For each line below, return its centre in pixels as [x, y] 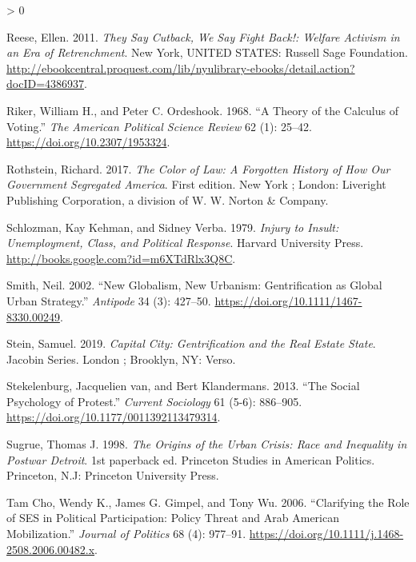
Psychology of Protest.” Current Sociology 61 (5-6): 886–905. [154, 401]
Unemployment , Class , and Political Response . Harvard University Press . [185, 243]
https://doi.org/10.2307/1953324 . [88, 142]
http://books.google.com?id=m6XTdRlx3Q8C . [121, 258]
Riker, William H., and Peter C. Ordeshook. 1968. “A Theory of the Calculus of [202, 110]
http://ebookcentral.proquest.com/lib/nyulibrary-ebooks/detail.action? [181, 68]
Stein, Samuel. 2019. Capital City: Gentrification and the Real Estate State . [191, 343]
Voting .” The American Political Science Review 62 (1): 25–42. [159, 126]
